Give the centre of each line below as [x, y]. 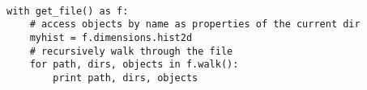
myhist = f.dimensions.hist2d [111, 37]
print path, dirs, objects [126, 78]
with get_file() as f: [68, 11]
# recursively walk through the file [131, 51]
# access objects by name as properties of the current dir [195, 25]
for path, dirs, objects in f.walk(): [134, 65]
